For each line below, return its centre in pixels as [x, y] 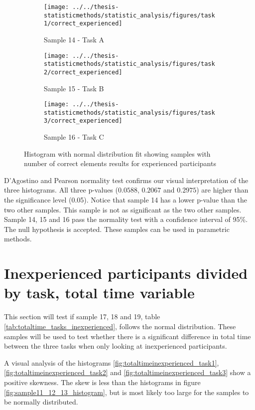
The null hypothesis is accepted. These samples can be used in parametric [117, 229]
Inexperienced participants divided [126, 273]
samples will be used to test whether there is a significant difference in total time [127, 336]
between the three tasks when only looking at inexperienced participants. [116, 346]
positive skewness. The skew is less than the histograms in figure [102, 382]
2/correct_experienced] [83, 72]
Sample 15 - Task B [74, 88]
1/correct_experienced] [83, 24]
